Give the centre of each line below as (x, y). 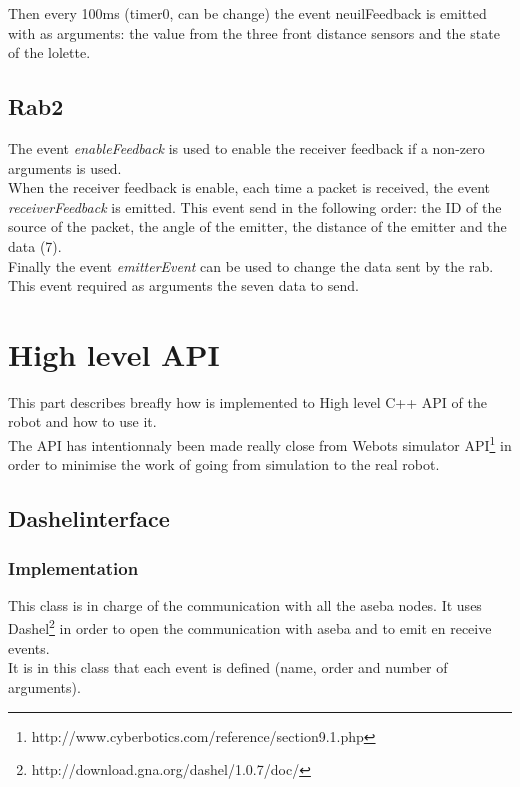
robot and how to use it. (82, 421)
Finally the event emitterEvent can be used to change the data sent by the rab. (251, 265)
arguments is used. (65, 167)
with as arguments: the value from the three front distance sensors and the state (254, 32)
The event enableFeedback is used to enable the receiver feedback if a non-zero (246, 147)
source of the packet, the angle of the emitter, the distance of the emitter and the (257, 226)
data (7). (35, 245)
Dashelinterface (89, 518)
